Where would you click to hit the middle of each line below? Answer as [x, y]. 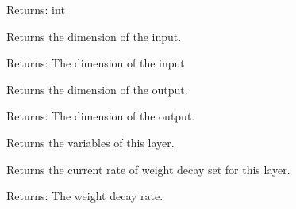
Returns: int [36, 9]
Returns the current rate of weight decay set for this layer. [148, 169]
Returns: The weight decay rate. [85, 196]
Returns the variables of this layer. [90, 142]
